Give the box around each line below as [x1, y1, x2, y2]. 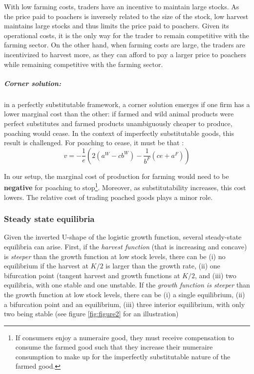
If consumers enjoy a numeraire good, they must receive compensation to [15, 332, 234, 342]
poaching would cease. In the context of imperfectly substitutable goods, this [4, 128, 234, 138]
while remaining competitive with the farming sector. [4, 59, 163, 69]
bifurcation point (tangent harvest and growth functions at [4, 270, 180, 280]
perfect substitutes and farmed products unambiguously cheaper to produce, [4, 118, 233, 128]
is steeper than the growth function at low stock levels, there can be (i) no [4, 251, 226, 261]
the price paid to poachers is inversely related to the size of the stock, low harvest [4, 11, 249, 21]
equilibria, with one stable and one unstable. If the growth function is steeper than [4, 280, 250, 290]
